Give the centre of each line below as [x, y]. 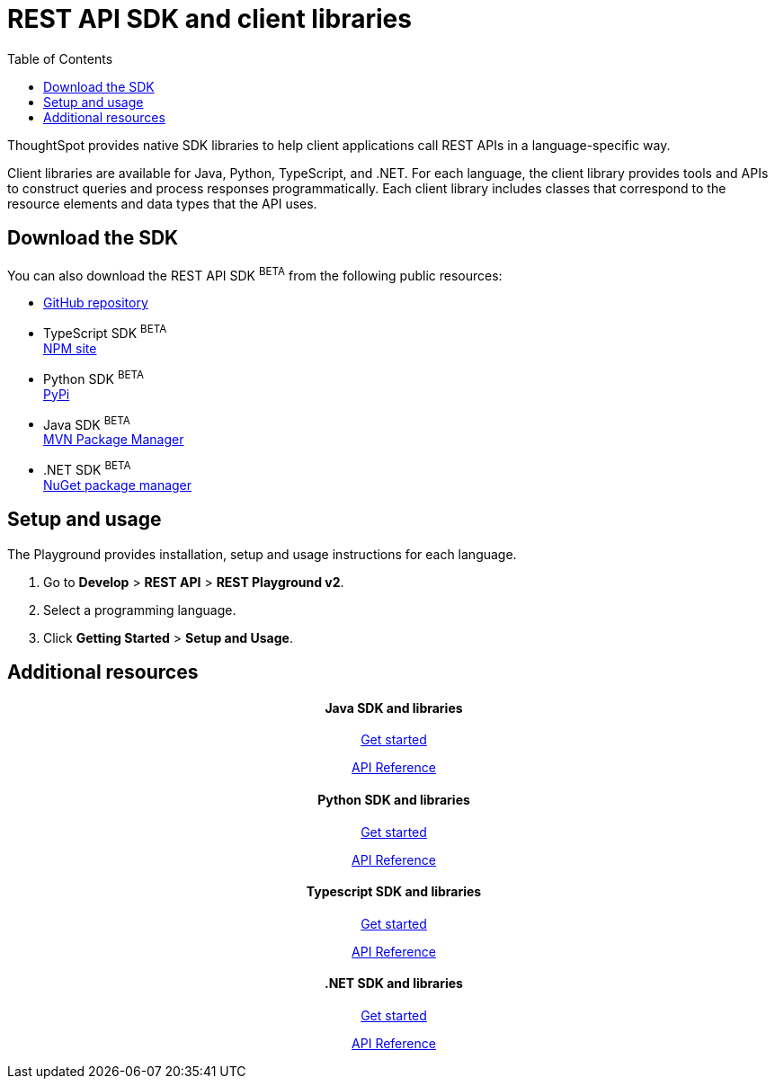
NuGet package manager [118, 485]
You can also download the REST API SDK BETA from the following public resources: [255, 274]
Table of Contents [60, 58]
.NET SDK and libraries [394, 984]
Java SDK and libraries [394, 708]
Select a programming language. [140, 610]
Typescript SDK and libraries [394, 892]
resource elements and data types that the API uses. [162, 203]
